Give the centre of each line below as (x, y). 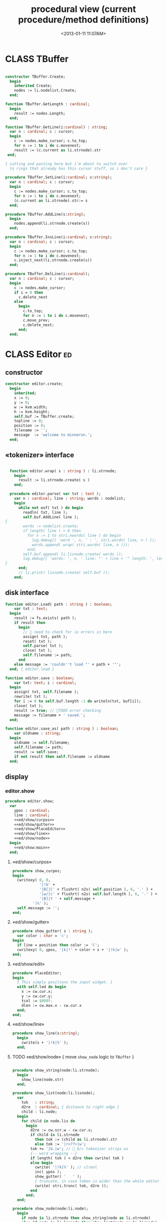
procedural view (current (83, 9)
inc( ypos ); (48, 1172)
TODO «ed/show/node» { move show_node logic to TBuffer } (73, 1057)
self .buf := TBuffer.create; (44, 416)
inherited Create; (33, 86)
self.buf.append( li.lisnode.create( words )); (73, 554)
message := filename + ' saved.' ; (50, 715)
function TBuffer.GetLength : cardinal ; (48, 104)
